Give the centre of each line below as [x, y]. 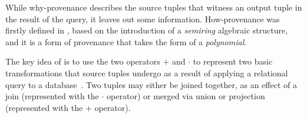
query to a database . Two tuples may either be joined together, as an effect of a [151, 84]
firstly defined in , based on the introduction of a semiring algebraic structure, [147, 30]
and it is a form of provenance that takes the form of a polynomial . [126, 41]
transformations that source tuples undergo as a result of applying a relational [147, 73]
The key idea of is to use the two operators [83, 61]
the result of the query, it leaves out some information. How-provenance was [143, 18]
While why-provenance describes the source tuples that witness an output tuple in [154, 7]
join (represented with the [52, 96]
